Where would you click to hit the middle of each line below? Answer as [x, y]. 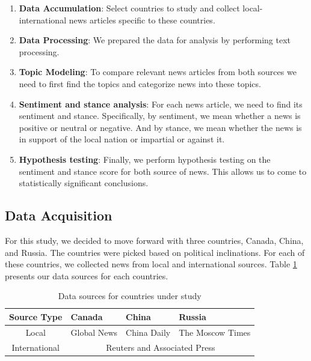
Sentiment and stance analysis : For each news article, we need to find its [161, 104]
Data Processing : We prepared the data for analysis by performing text [155, 40]
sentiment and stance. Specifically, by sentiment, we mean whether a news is [160, 116]
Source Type [36, 316]
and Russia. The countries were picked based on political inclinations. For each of [155, 252]
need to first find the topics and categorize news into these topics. [140, 83]
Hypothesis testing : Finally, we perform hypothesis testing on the [145, 159]
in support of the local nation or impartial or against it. [122, 139]
